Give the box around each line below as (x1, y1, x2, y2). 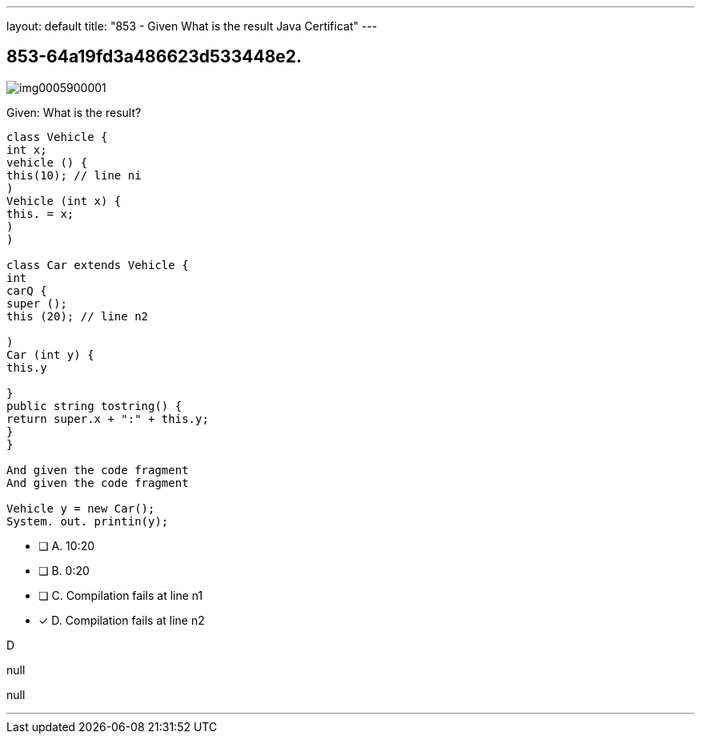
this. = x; (6, 207, 74, 220)
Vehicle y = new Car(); (6, 501, 155, 515)
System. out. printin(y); (6, 514, 169, 528)
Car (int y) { (6, 348, 94, 361)
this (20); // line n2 (6, 309, 149, 323)
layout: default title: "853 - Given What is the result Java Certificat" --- (6, 19, 378, 33)
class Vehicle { (6, 130, 108, 143)
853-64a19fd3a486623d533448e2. (6, 46, 302, 67)
